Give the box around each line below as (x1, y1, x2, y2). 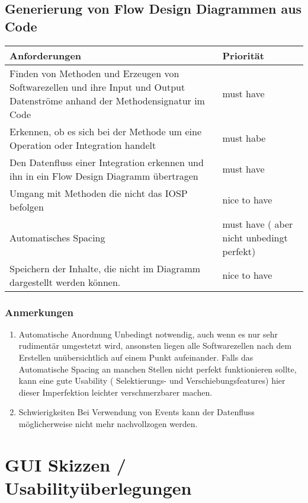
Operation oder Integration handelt (9, 138, 156, 152)
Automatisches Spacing (9, 230, 105, 244)
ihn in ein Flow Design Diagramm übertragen (9, 168, 198, 183)
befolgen (9, 199, 44, 214)
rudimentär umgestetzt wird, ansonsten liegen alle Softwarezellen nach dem (18, 339, 292, 352)
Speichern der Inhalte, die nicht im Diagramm (9, 261, 201, 275)
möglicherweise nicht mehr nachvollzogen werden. (18, 417, 198, 429)
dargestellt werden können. (9, 275, 121, 289)
